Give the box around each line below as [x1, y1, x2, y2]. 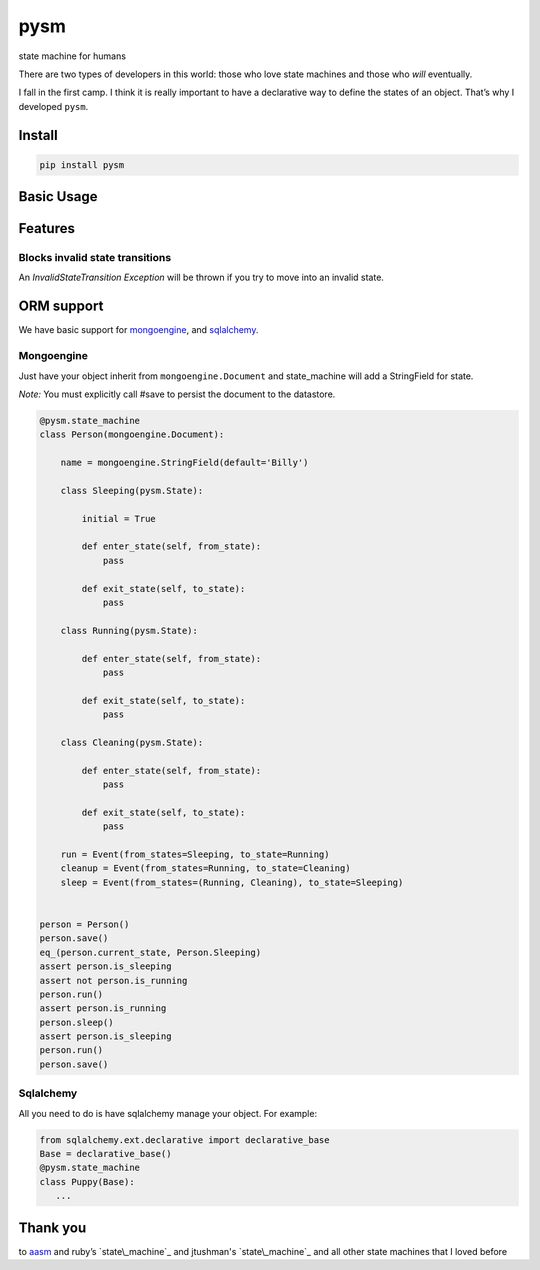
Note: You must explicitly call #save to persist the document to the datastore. [18, 388, 336, 400]
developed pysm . [18, 100, 89, 112]
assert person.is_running [39, 1003, 167, 1014]
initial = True [81, 513, 157, 524]
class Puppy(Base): [39, 1176, 135, 1187]
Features [18, 220, 75, 237]
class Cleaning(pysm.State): [60, 736, 204, 748]
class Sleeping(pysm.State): [60, 485, 204, 496]
